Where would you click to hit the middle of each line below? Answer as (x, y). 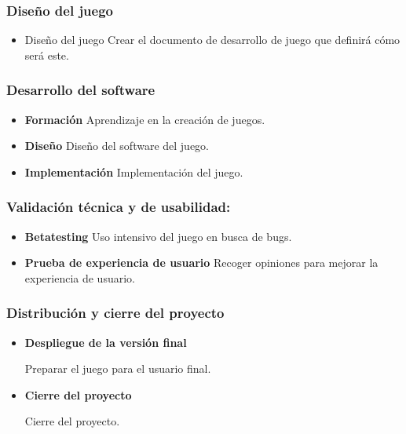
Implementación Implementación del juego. (134, 171)
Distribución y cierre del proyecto (115, 313)
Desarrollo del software (81, 90)
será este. (47, 55)
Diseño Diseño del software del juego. (117, 146)
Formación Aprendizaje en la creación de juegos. (145, 119)
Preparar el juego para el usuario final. (118, 368)
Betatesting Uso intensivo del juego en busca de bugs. (158, 236)
